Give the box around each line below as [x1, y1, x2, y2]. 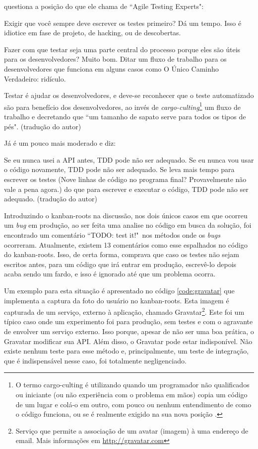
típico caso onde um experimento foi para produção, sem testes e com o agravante [4, 316, 253, 327]
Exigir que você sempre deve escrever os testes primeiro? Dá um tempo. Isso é [4, 17, 242, 28]
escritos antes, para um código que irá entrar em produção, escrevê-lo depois [4, 259, 237, 269]
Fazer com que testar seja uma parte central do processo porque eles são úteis [4, 44, 241, 54]
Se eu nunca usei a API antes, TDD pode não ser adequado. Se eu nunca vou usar [4, 154, 254, 165]
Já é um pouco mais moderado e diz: [4, 138, 116, 148]
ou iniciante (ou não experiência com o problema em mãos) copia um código [15, 389, 248, 399]
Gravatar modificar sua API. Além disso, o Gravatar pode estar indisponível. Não [4, 336, 253, 346]
